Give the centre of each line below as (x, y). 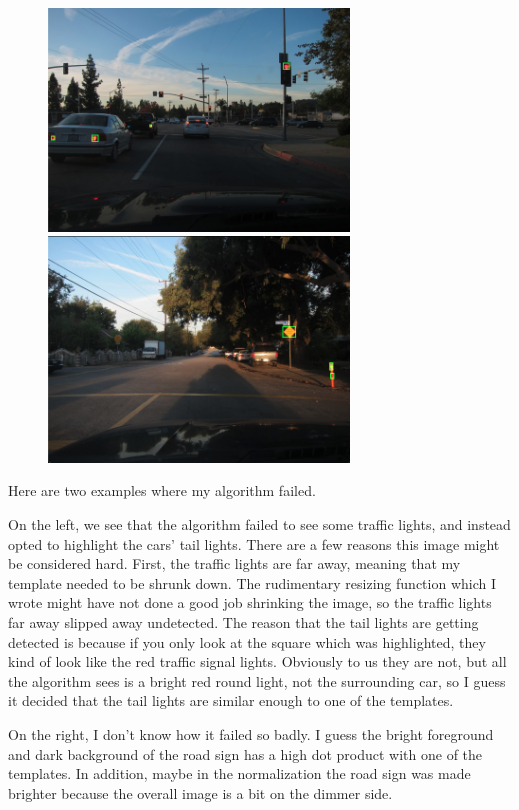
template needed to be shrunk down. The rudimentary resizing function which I (252, 582)
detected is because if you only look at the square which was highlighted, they (247, 641)
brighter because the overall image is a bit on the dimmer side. (200, 792)
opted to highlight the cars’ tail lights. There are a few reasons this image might (254, 543)
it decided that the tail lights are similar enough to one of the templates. (231, 700)
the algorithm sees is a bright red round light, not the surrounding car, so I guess (257, 680)
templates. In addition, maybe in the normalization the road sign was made (239, 773)
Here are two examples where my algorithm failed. (162, 490)
